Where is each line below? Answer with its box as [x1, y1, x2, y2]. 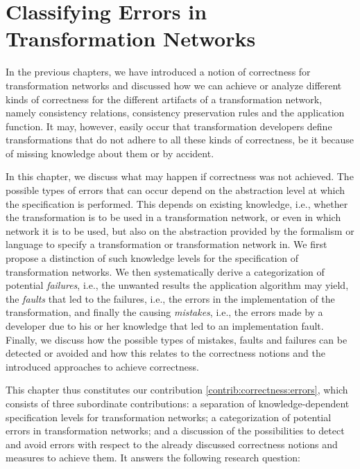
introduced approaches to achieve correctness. [6, 359, 199, 373]
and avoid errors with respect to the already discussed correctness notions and [6, 436, 338, 451]
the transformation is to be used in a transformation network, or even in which [6, 210, 341, 224]
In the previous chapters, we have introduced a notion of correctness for [6, 64, 311, 79]
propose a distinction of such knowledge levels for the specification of [6, 251, 299, 265]
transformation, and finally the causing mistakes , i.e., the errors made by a [6, 305, 323, 319]
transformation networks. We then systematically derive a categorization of [6, 264, 325, 278]
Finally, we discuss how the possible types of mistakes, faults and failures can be [6, 332, 348, 346]
